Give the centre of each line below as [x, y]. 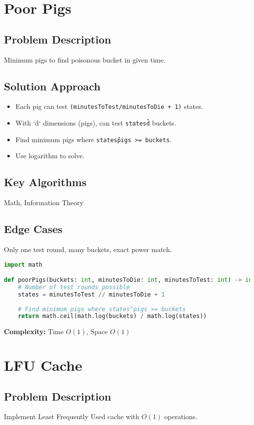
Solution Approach [52, 86]
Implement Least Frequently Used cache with [72, 416]
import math [23, 265]
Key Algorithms [45, 182]
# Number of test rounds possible [74, 287]
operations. [181, 416]
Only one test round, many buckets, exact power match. [88, 249]
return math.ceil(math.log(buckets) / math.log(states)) [112, 316]
